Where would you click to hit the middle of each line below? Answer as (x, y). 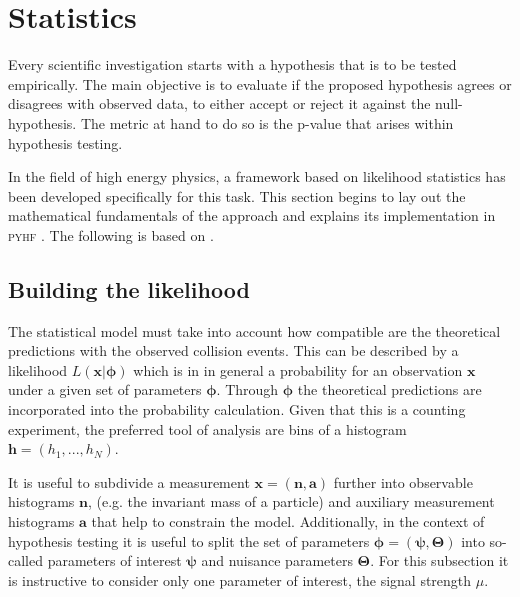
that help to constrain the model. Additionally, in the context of (288, 521)
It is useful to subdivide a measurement (129, 481)
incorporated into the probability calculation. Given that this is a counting (237, 409)
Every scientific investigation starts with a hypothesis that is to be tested (232, 64)
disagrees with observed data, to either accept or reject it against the (219, 103)
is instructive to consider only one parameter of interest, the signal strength (240, 579)
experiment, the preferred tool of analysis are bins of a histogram (207, 428)
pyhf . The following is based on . (111, 234)
